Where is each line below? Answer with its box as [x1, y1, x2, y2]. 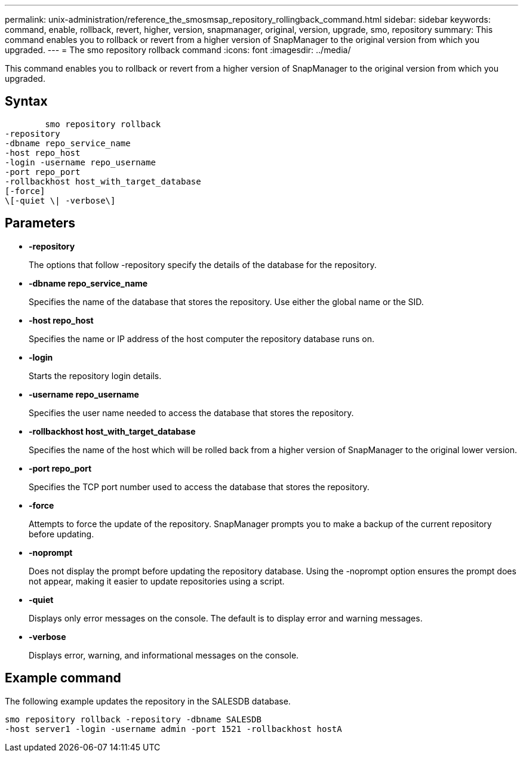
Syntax [5, 94, 48, 109]
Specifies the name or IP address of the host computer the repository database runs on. [29, 333, 375, 344]
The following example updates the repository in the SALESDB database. [5, 696, 291, 706]
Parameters [5, 216, 75, 231]
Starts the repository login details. [29, 370, 162, 381]
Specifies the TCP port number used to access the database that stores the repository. [29, 481, 370, 492]
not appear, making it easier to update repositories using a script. [29, 576, 285, 586]
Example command [5, 670, 121, 686]
